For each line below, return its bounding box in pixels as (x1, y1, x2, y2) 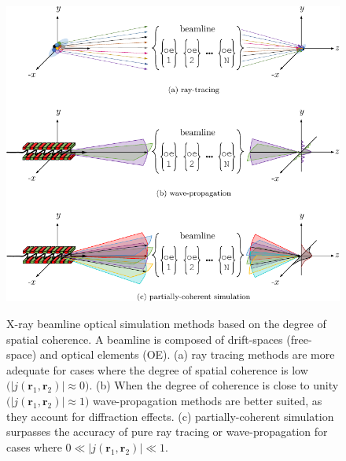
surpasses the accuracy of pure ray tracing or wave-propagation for (6, 423, 328, 440)
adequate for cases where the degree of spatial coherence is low (6, 361, 308, 378)
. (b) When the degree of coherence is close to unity (89, 377, 339, 393)
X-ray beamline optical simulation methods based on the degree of (6, 315, 326, 332)
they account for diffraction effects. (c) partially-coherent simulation (6, 408, 334, 424)
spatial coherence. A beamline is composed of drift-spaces (6, 330, 283, 347)
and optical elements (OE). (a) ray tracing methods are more (39, 346, 335, 363)
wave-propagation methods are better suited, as (93, 393, 322, 409)
